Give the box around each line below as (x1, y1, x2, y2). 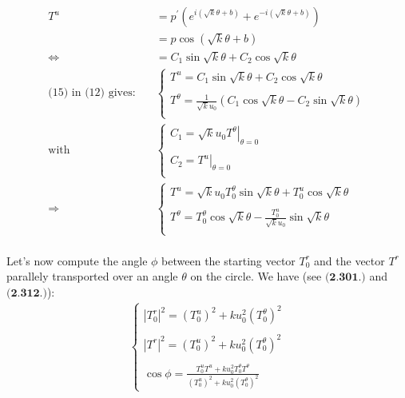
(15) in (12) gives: (48, 87, 136, 99)
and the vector (314, 252, 385, 269)
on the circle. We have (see (190, 268, 322, 285)
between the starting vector (161, 252, 296, 269)
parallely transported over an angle (6, 268, 178, 285)
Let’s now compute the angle (6, 252, 148, 269)
